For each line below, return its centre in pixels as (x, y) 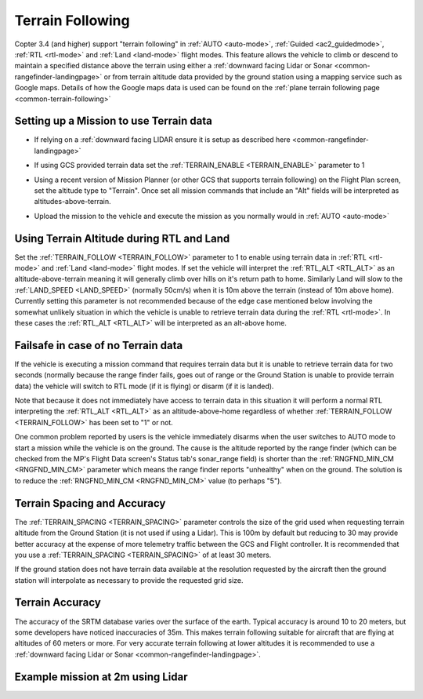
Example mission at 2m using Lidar (101, 677)
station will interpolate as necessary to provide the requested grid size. (129, 580)
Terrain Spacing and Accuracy (90, 503)
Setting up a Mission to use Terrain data (114, 121)
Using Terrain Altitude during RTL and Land (122, 238)
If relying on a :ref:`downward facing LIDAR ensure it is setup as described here (162, 140)
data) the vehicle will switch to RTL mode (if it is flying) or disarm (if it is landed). (144, 386)
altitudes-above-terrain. (72, 202)
